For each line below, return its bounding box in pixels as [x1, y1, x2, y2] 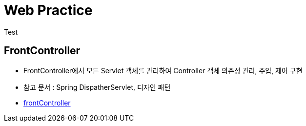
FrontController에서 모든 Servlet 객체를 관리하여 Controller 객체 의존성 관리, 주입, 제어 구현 [23, 66, 303, 75]
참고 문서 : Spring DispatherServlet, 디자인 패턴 [23, 83, 171, 91]
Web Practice [4, 2, 93, 19]
